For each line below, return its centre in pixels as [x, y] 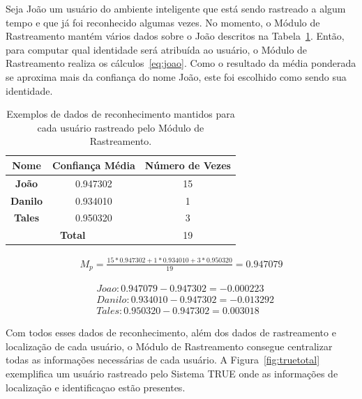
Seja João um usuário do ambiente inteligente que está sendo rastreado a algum [176, 8]
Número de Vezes [188, 165]
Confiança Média [94, 165]
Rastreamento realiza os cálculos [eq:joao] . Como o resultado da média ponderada [181, 63]
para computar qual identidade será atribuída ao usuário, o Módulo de [157, 49]
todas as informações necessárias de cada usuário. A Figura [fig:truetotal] [163, 360]
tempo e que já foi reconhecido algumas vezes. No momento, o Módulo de [163, 22]
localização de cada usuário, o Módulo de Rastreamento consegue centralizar [169, 346]
